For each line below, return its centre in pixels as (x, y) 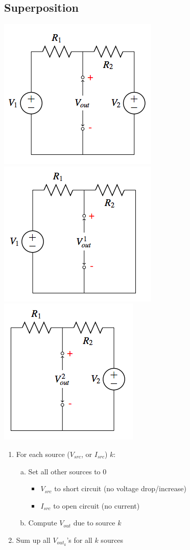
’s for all (79, 540)
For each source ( (43, 454)
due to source (94, 523)
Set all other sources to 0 (67, 471)
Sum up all (33, 540)
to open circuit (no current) (97, 505)
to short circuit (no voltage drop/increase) (120, 488)
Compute (43, 523)
